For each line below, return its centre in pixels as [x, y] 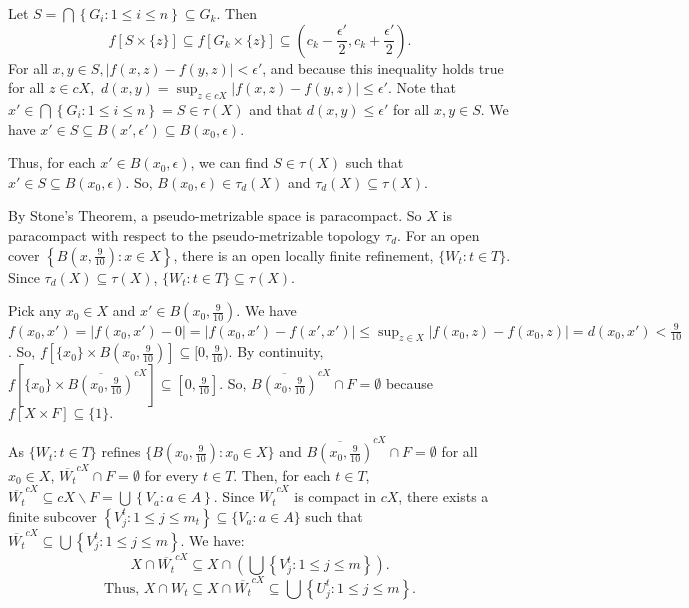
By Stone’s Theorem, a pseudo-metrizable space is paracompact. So [215, 215]
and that [276, 108]
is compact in [335, 496]
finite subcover [52, 515]
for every [171, 474]
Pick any [35, 310]
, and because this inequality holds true [383, 67]
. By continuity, [276, 351]
